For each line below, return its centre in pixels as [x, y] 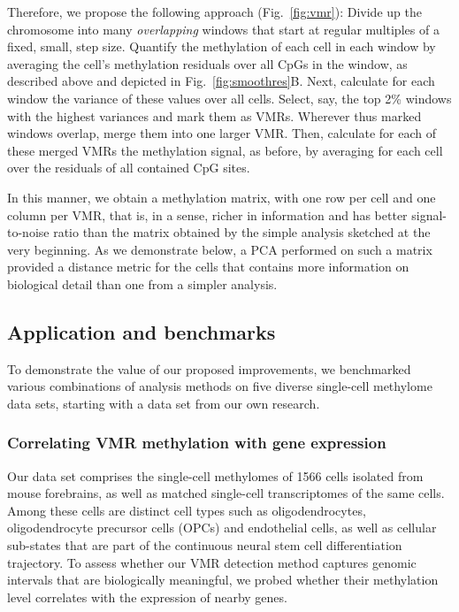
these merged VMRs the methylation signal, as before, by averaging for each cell [225, 150]
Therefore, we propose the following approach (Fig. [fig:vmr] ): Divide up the [214, 11]
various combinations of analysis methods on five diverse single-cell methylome [220, 386]
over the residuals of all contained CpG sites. [129, 168]
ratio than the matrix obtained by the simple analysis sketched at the [242, 232]
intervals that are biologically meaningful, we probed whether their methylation [223, 580]
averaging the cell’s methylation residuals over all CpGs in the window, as [207, 63]
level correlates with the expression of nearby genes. [147, 597]
